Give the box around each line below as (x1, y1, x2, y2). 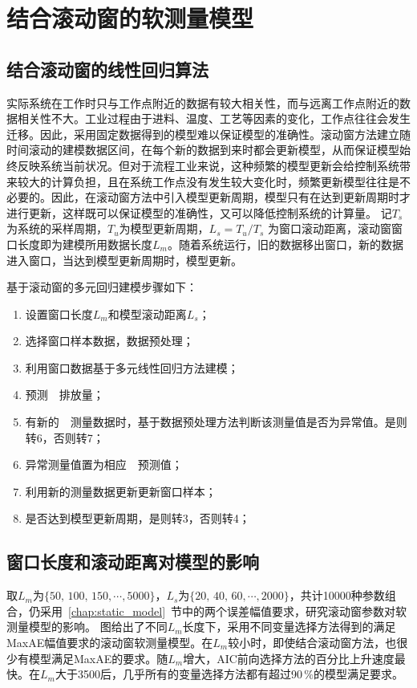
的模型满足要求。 (313, 666, 403, 682)
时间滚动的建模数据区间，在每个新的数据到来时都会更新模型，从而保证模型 (6, 141, 399, 158)
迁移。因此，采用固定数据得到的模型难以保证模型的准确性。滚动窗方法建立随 (6, 125, 411, 142)
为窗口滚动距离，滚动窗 (267, 220, 391, 237)
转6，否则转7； (25, 429, 104, 446)
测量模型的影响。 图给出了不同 (6, 618, 168, 635)
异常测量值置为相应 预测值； (25, 456, 183, 473)
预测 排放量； (25, 386, 104, 403)
